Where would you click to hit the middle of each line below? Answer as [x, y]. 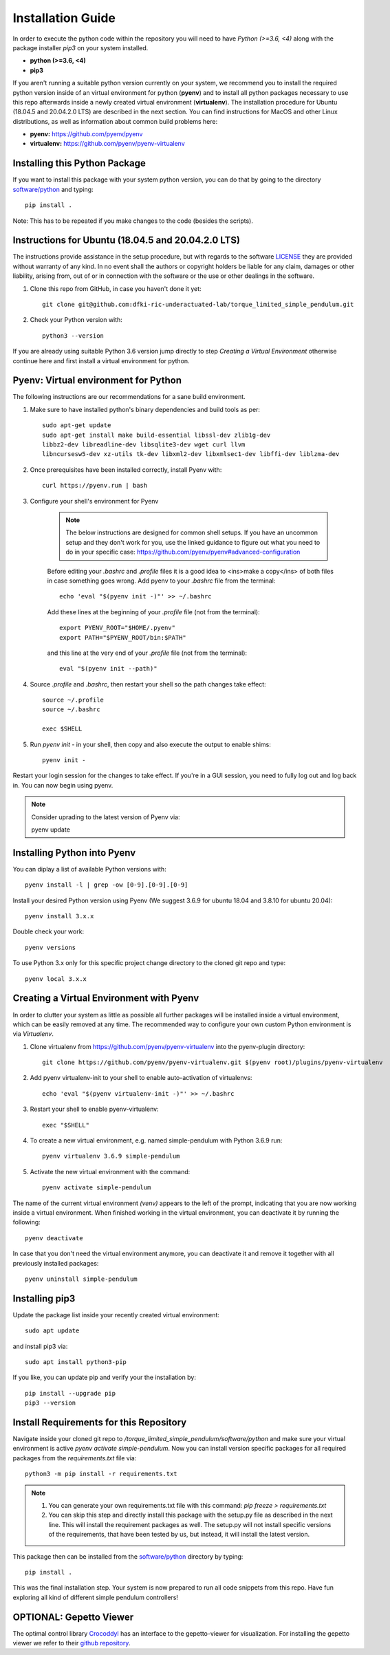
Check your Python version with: [76, 320]
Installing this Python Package [79, 163]
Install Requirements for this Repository [100, 1423]
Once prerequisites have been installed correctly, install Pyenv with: [126, 469]
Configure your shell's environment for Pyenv [94, 501]
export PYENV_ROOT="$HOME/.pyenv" [117, 628]
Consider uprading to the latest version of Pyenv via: [106, 817]
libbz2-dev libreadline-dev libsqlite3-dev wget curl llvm [144, 445]
